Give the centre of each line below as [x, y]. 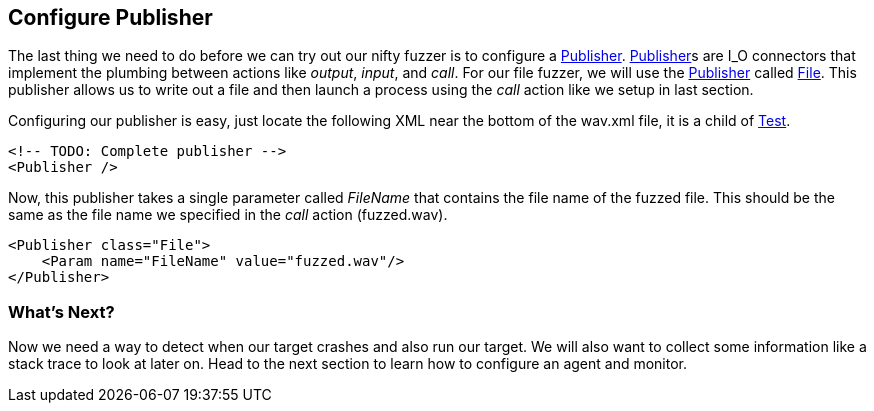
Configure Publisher [110, 17]
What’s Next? [61, 311]
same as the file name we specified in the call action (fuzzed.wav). [228, 215]
